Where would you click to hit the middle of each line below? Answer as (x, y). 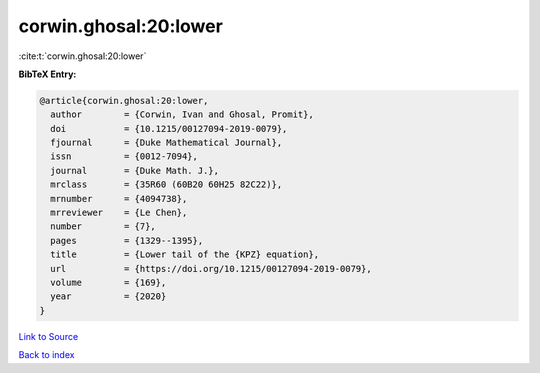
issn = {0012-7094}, (124, 156)
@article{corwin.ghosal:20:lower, (124, 100)
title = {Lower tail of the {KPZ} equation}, (185, 254)
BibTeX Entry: (47, 74)
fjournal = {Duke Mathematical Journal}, (166, 143)
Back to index (46, 355)
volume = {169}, (108, 282)
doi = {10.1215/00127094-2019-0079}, (169, 128)
